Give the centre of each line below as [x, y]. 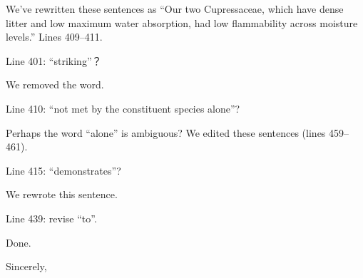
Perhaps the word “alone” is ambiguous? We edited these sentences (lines [166, 132]
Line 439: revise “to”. [51, 218]
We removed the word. [55, 84]
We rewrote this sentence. [62, 194]
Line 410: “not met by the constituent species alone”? [123, 108]
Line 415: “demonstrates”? [63, 170]
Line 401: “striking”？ [54, 60]
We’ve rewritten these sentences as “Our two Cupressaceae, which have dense [175, 9]
